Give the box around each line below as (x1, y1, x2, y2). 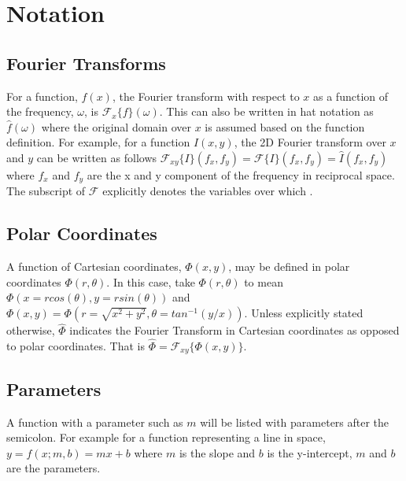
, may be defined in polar (228, 258, 350, 275)
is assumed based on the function (205, 118, 365, 135)
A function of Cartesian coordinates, (6, 258, 182, 275)
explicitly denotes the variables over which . (102, 183, 313, 199)
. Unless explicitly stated (244, 304, 364, 320)
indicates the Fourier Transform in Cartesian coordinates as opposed (69, 322, 400, 339)
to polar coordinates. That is (6, 338, 146, 354)
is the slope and (179, 444, 256, 461)
